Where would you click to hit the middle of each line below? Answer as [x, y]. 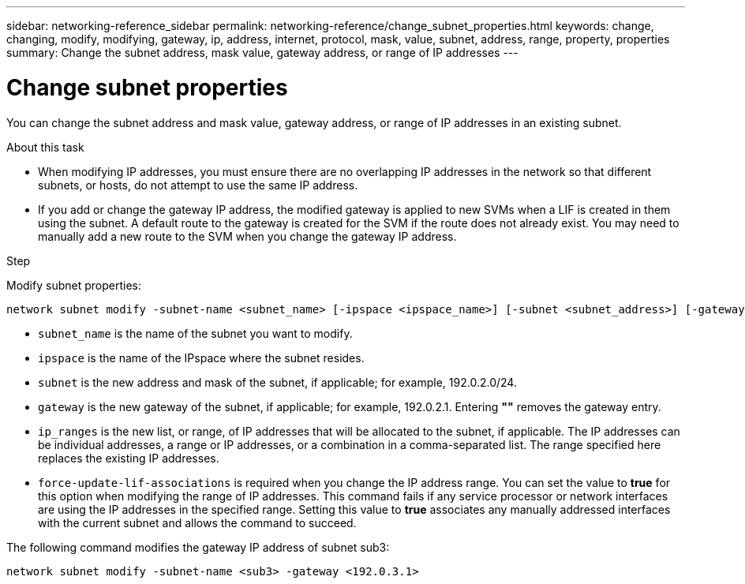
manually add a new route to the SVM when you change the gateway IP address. [247, 236]
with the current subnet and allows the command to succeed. [197, 522]
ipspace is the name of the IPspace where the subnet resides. [201, 358]
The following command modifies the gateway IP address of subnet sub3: [198, 547]
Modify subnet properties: [74, 285]
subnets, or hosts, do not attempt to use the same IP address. [198, 185]
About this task [45, 147]
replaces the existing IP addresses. [129, 458]
